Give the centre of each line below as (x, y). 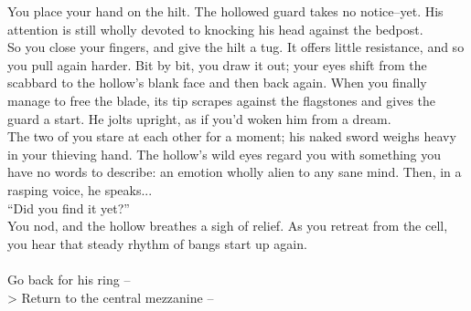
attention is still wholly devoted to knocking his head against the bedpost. (215, 29)
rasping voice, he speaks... (80, 189)
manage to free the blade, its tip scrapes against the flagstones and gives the (222, 100)
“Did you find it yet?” (69, 207)
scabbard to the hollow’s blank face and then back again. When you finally (217, 83)
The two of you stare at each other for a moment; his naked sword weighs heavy (232, 136)
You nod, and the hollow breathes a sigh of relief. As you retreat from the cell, (228, 226)
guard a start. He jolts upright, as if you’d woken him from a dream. (199, 118)
